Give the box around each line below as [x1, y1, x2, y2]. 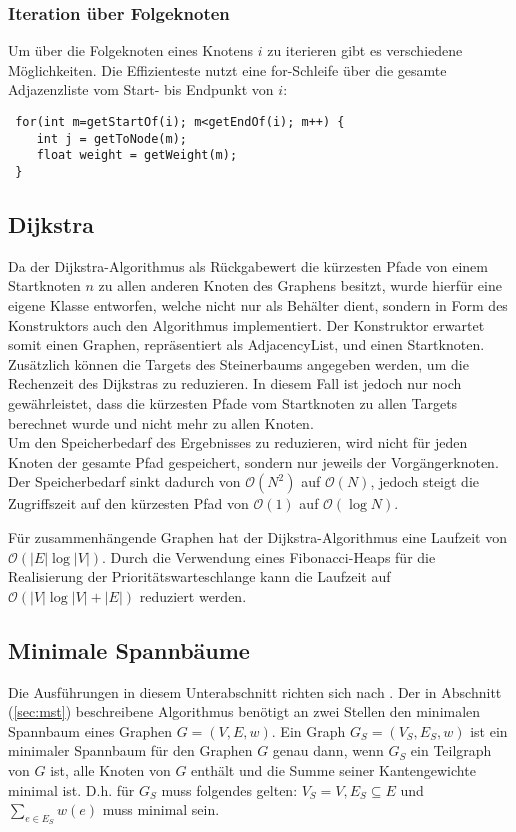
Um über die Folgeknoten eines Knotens [8, 40, 253, 61]
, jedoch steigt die [370, 471, 480, 492]
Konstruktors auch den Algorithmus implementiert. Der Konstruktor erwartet [8, 314, 485, 335]
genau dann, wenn [272, 740, 384, 761]
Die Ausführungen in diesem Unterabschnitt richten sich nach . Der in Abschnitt [8, 681, 502, 702]
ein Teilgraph [410, 740, 492, 761]
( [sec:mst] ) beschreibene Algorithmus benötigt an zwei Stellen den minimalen [8, 701, 481, 722]
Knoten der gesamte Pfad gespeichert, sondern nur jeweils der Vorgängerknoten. [8, 451, 499, 472]
